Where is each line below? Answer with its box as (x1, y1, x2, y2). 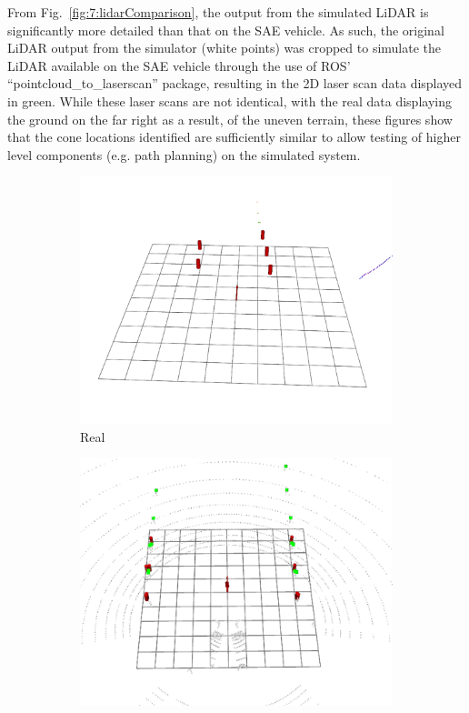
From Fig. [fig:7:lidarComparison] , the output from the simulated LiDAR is (7, 3, 429, 21)
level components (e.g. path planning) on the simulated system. (7, 145, 361, 164)
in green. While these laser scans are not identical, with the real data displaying (7, 91, 452, 110)
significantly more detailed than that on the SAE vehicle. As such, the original (7, 20, 444, 39)
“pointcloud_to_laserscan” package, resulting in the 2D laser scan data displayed (7, 74, 463, 93)
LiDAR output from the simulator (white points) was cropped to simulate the (7, 38, 442, 57)
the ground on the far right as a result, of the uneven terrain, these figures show (7, 109, 453, 128)
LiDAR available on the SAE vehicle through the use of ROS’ (7, 55, 351, 75)
